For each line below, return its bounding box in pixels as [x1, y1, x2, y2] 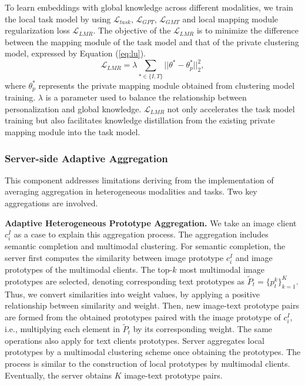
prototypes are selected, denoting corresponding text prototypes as [5, 274, 245, 287]
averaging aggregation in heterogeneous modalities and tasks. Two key [5, 185, 257, 197]
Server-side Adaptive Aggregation [5, 150, 168, 165]
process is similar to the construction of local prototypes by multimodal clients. [5, 357, 290, 370]
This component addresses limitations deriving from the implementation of [5, 173, 274, 186]
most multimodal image [179, 263, 264, 276]
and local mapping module [182, 12, 279, 25]
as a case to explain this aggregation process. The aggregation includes [14, 228, 269, 240]
